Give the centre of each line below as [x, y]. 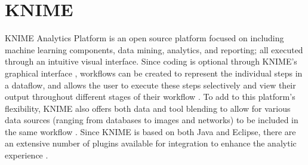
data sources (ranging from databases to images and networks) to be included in [152, 120]
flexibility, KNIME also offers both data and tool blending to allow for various [148, 108]
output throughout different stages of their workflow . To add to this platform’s [150, 97]
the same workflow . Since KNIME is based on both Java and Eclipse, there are [150, 131]
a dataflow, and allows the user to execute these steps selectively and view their [150, 85]
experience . [27, 155]
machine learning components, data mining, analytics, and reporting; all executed [154, 49]
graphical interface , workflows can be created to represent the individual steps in [154, 73]
